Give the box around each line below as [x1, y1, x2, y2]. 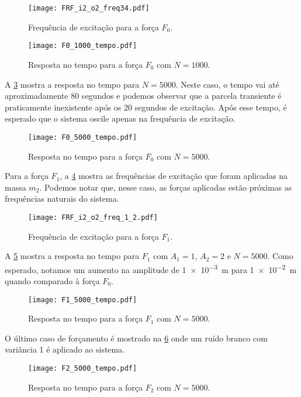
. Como [267, 250, 293, 262]
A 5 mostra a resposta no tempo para [5, 250, 140, 262]
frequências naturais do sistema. [5, 192, 119, 205]
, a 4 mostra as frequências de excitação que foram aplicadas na [60, 170, 288, 182]
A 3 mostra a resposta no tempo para [5, 78, 140, 90]
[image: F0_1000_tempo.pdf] [28, 42, 137, 50]
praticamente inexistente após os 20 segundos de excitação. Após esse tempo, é [5, 101, 287, 113]
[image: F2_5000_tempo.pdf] [28, 364, 137, 373]
